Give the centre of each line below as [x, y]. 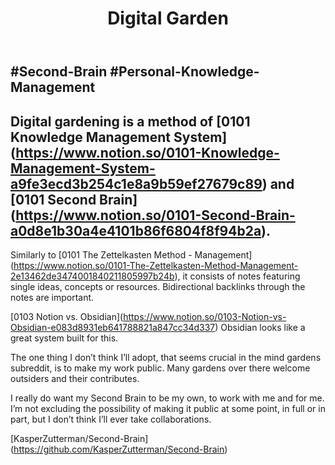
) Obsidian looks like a [260, 327]
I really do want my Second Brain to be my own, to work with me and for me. [167, 398]
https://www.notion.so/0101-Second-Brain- [155, 215]
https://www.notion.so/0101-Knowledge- [147, 152]
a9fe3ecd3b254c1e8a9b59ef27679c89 [136, 183]
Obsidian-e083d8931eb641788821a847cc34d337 [113, 327]
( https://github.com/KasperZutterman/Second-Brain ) [119, 449]
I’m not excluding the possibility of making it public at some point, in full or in [168, 408]
